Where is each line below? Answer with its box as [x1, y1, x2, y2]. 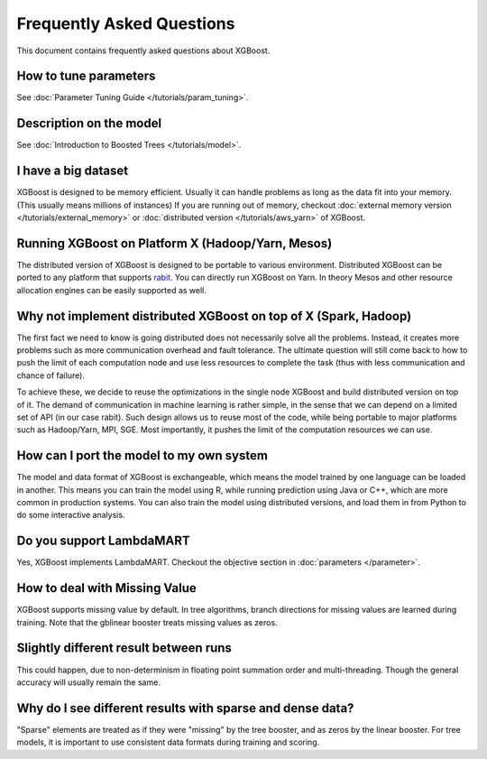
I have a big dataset [16, 163, 129, 179]
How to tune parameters [16, 69, 156, 84]
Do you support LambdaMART [16, 533, 190, 549]
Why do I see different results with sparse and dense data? [16, 700, 354, 716]
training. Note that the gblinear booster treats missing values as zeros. [16, 616, 279, 627]
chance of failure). [16, 370, 86, 381]
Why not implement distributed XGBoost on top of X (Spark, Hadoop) [16, 308, 412, 324]
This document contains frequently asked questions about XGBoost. [16, 45, 271, 56]
